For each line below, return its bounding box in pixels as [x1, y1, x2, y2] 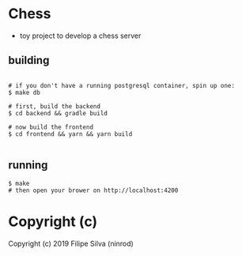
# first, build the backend [8, 102, 101, 111]
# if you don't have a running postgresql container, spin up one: [8, 81, 236, 89]
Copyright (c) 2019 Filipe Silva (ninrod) [8, 239, 134, 248]
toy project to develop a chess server [19, 31, 142, 40]
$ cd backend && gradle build [8, 109, 108, 117]
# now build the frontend [8, 123, 93, 131]
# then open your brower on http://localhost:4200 [8, 186, 179, 194]
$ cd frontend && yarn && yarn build [8, 130, 133, 138]
